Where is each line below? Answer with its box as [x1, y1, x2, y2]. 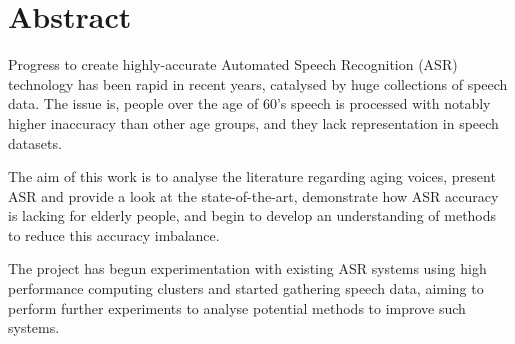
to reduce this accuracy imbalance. [8, 224, 220, 245]
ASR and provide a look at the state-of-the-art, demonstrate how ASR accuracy [8, 185, 499, 206]
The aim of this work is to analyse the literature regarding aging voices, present [8, 166, 496, 187]
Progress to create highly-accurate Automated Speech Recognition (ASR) [8, 54, 458, 75]
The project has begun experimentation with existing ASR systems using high [8, 258, 487, 279]
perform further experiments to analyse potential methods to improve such [8, 297, 466, 318]
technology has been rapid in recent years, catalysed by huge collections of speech [8, 73, 508, 94]
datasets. [8, 132, 62, 153]
